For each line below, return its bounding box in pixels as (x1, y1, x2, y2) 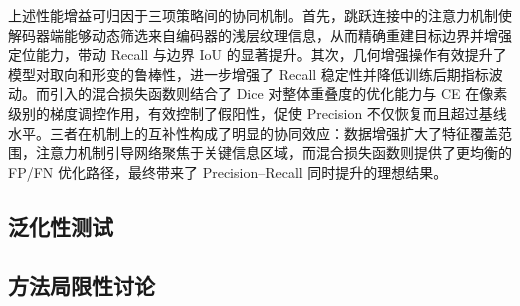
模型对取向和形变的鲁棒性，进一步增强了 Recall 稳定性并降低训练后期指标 (8, 63, 489, 84)
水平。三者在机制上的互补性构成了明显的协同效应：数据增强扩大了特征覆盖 (8, 122, 498, 143)
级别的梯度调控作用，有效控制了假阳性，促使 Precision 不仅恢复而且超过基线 (8, 102, 507, 123)
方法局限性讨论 (8, 269, 155, 300)
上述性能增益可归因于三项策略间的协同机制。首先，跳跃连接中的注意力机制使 (8, 5, 512, 25)
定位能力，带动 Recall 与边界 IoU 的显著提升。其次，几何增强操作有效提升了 (8, 44, 507, 65)
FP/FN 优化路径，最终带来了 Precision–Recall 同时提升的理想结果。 (8, 161, 448, 182)
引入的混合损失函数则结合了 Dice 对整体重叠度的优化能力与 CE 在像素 (49, 83, 508, 104)
